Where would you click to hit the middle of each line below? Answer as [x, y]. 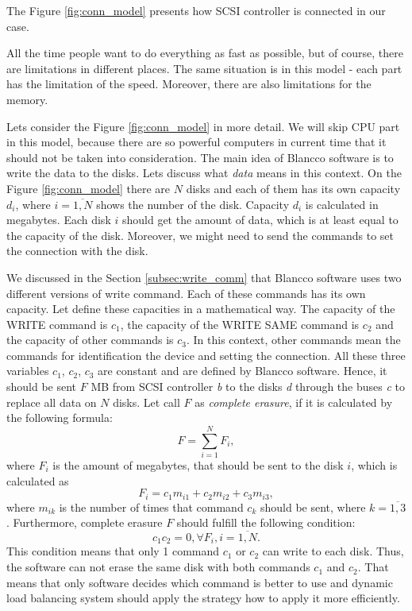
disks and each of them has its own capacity [293, 188]
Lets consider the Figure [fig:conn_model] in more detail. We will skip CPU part [203, 126]
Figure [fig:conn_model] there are [89, 188]
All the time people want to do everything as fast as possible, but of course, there [205, 53]
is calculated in [342, 204]
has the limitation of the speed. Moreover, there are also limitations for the [189, 84]
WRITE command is [57, 324]
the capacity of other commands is [90, 340]
